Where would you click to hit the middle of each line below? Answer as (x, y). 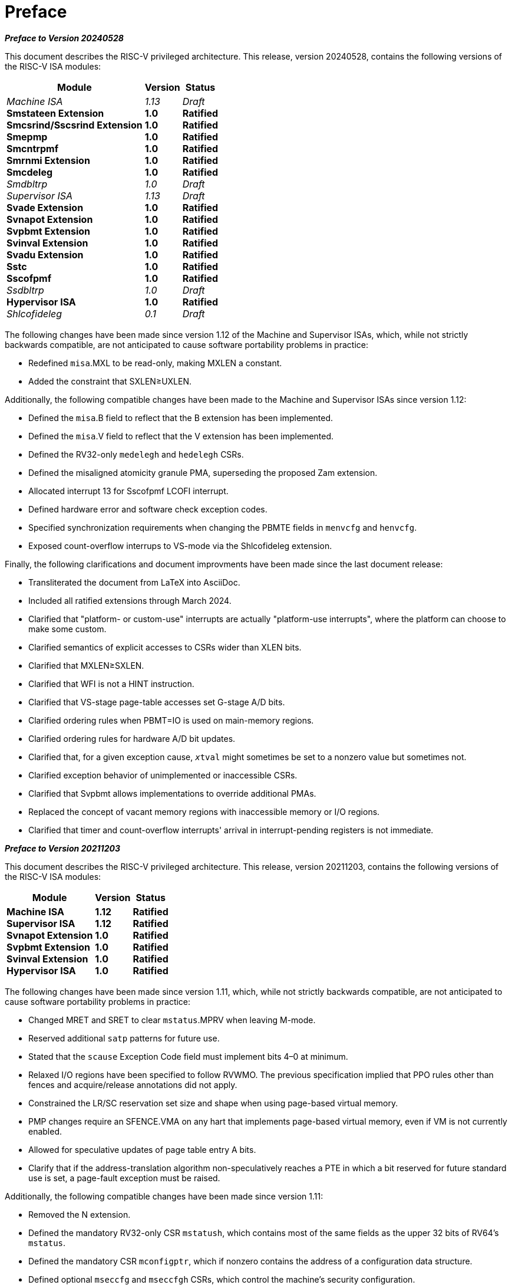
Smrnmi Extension (48, 160)
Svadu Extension (45, 254)
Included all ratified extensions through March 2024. (130, 600)
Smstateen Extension (55, 113)
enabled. (45, 1131)
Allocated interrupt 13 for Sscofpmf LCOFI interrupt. (128, 491)
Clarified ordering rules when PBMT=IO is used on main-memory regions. (171, 720)
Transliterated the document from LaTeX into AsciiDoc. (134, 582)
